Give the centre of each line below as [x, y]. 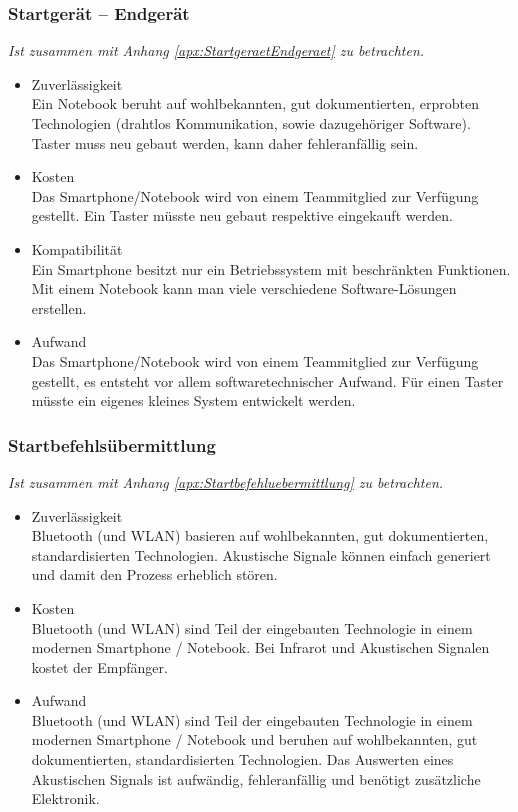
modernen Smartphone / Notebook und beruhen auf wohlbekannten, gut [254, 739]
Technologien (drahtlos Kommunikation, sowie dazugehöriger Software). [251, 123]
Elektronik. [65, 798]
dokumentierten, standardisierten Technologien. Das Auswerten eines [242, 759]
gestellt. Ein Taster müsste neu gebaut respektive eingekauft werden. [242, 215]
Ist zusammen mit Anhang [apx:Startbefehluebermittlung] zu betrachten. [226, 481]
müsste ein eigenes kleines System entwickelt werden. [193, 400]
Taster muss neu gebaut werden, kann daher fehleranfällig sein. [225, 142]
